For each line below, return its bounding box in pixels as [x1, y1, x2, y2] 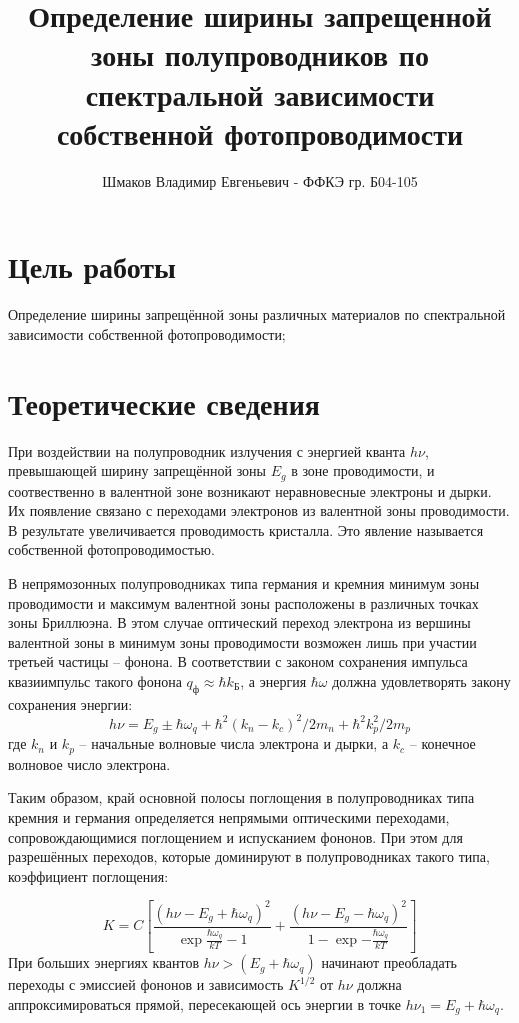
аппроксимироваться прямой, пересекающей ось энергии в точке [8, 993, 401, 1014]
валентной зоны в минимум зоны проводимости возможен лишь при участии [8, 631, 477, 652]
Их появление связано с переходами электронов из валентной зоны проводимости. [8, 500, 510, 521]
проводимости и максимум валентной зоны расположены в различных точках [8, 592, 479, 613]
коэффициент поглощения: [8, 865, 169, 886]
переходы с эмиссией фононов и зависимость [8, 974, 284, 995]
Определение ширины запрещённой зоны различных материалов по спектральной [8, 304, 506, 325]
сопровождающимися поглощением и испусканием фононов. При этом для [8, 826, 463, 847]
